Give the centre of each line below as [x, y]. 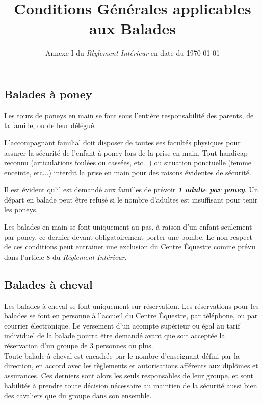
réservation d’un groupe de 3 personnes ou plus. [79, 346]
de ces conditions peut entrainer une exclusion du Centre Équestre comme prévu [130, 247]
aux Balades [133, 28]
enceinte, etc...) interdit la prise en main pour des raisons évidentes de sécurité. [128, 172]
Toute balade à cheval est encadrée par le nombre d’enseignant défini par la [122, 355]
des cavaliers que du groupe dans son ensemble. [78, 395]
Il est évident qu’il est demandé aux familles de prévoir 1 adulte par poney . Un [131, 190]
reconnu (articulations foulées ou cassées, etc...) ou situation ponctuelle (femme [128, 162]
